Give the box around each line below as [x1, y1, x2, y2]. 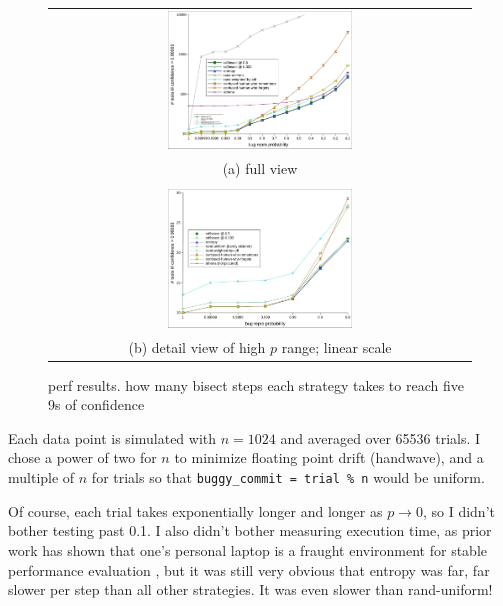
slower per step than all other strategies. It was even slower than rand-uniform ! [8, 579, 493, 600]
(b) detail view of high [128, 336, 266, 357]
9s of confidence [48, 394, 145, 415]
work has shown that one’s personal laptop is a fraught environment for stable [8, 539, 488, 560]
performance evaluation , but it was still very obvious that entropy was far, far [8, 559, 490, 580]
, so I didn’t [422, 500, 495, 521]
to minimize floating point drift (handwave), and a [174, 447, 484, 468]
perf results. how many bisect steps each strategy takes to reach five [48, 374, 464, 395]
